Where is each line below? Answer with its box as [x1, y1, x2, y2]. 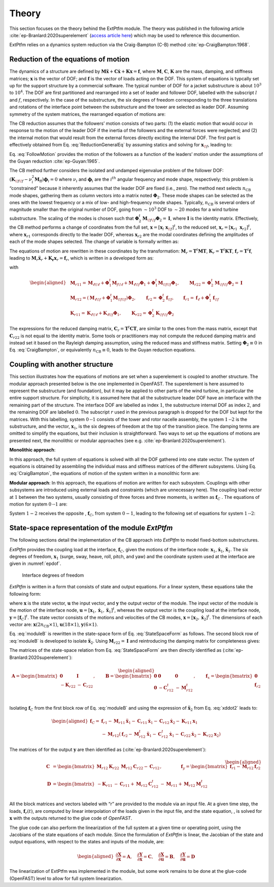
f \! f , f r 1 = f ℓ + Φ [165, 295, 210, 302]
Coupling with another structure [9, 360, 114, 369]
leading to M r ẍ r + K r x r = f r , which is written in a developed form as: [9, 255, 154, 262]
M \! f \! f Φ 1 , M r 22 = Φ [158, 280, 212, 287]
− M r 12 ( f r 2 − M [102, 731, 140, 738]
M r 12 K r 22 [96, 764, 119, 771]
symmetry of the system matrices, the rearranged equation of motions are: [9, 111, 166, 117]
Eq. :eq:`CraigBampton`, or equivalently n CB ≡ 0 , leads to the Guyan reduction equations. [9, 347, 196, 354]
